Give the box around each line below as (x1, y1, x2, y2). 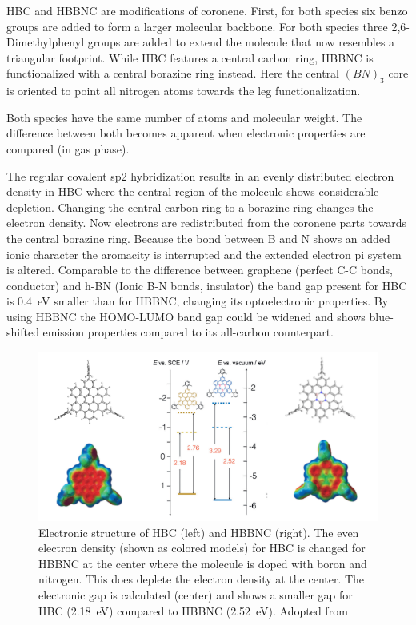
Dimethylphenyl (6, 34, 85, 50)
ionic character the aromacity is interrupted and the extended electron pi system (6, 245, 402, 262)
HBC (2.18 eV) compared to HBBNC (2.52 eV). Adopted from (38, 602, 348, 619)
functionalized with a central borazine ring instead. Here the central (6, 65, 340, 82)
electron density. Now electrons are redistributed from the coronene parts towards (6, 214, 407, 231)
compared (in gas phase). (6, 140, 130, 157)
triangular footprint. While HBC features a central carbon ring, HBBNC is (6, 49, 374, 66)
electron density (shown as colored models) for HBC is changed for (38, 539, 366, 556)
